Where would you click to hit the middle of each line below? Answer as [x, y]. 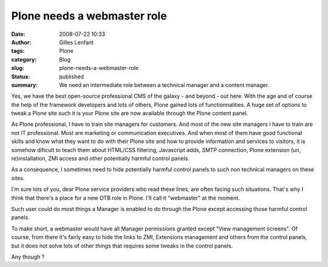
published [72, 77]
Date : [18, 34]
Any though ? [28, 257]
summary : [25, 85]
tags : [18, 51]
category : [24, 59]
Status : [21, 77]
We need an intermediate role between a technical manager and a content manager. [164, 85]
